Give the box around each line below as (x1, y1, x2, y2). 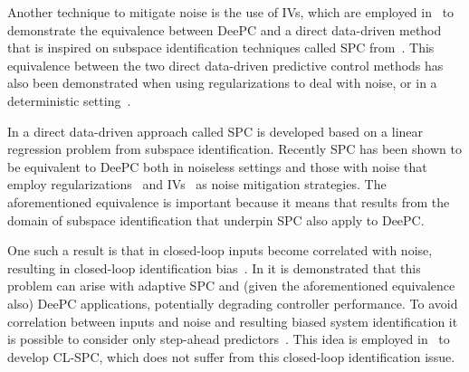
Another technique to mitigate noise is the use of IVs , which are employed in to (7, 3, 455, 21)
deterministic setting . (7, 91, 131, 110)
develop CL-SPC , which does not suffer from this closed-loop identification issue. (7, 347, 455, 366)
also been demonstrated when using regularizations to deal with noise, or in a (7, 73, 437, 92)
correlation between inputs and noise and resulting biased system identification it (7, 311, 458, 330)
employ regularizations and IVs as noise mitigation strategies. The (7, 175, 387, 194)
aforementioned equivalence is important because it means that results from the (7, 192, 450, 211)
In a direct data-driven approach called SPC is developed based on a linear (7, 121, 424, 140)
